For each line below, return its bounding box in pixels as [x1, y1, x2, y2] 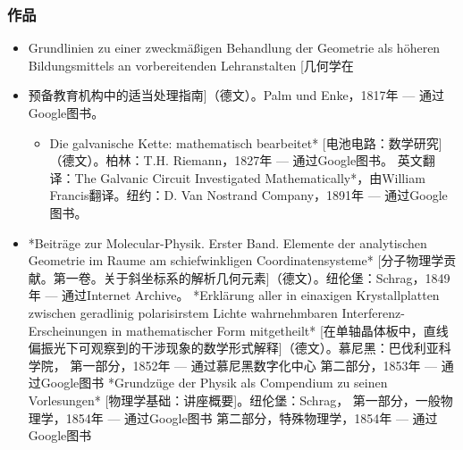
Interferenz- [341, 303, 405, 321]
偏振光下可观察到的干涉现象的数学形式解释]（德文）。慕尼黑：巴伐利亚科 [28, 338, 451, 357]
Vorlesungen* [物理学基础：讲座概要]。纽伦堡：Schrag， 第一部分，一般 [28, 390, 441, 409]
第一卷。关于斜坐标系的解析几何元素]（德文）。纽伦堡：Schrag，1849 [53, 268, 450, 287]
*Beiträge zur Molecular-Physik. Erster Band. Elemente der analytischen [28, 233, 427, 252]
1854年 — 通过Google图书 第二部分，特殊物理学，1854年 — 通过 [65, 408, 438, 427]
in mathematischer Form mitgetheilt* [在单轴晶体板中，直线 [111, 321, 449, 339]
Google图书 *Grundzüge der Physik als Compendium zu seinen [40, 373, 388, 392]
